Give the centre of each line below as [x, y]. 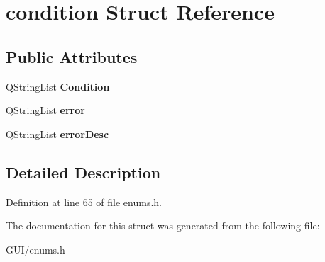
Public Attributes [72, 56]
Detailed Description [83, 172]
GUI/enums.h [35, 249]
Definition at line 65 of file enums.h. [84, 201]
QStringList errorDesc [57, 133]
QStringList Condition [58, 86]
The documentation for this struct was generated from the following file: [163, 226]
